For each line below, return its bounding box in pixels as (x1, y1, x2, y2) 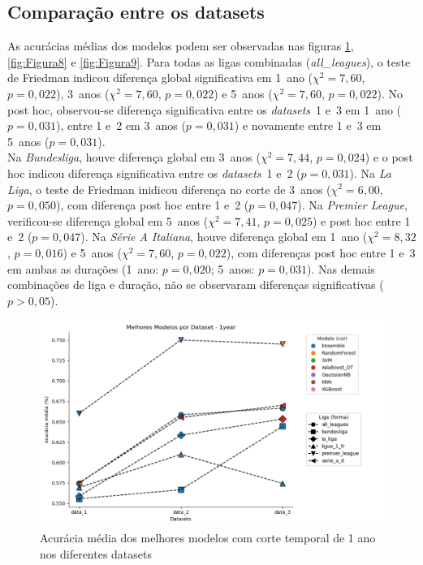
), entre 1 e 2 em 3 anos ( (55, 117, 186, 134)
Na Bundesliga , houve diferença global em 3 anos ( (7, 149, 261, 166)
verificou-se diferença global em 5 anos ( (7, 212, 209, 229)
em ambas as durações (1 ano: (7, 260, 159, 277)
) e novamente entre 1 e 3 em (234, 117, 382, 134)
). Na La (349, 164, 391, 181)
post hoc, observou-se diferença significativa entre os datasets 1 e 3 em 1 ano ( (7, 101, 402, 118)
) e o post (365, 149, 413, 166)
